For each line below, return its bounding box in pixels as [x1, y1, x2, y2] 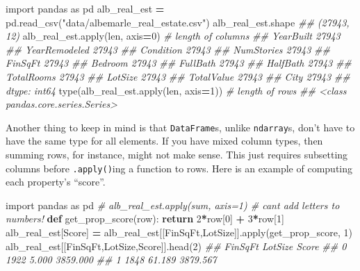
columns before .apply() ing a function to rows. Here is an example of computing [6, 161, 353, 175]
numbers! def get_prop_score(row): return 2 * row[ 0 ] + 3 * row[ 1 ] [6, 211, 284, 226]
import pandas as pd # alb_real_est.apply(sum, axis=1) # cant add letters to [6, 197, 340, 212]
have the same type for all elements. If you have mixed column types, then [6, 133, 323, 148]
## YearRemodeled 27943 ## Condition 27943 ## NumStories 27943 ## [6, 42, 330, 56]
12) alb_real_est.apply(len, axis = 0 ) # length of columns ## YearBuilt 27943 [6, 28, 341, 43]
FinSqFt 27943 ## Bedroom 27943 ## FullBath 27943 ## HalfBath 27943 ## [6, 56, 352, 70]
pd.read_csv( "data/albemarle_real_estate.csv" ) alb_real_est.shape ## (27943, [6, 15, 350, 29]
